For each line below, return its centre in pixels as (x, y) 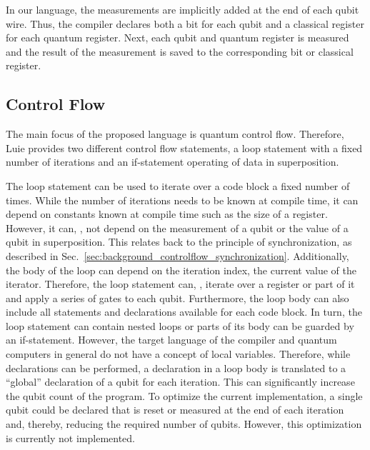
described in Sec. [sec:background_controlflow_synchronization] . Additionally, (177, 255)
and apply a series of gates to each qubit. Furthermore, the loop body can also (177, 297)
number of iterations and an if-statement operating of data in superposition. (172, 162)
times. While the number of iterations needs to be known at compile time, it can (182, 200)
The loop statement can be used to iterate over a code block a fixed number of (178, 185)
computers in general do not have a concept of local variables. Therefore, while (178, 354)
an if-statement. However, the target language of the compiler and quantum (171, 340)
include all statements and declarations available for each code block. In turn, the (184, 312)
